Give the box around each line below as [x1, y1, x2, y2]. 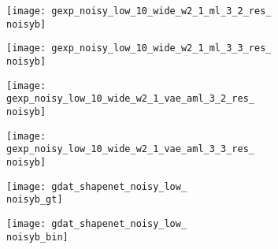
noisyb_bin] [6, 231, 69, 243]
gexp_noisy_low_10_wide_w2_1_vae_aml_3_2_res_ [6, 93, 254, 105]
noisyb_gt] [6, 194, 63, 206]
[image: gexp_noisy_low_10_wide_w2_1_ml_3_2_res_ [6, 6, 272, 17]
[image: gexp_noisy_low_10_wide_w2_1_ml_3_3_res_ [6, 43, 272, 54]
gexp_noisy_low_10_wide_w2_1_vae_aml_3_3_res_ [6, 143, 254, 155]
